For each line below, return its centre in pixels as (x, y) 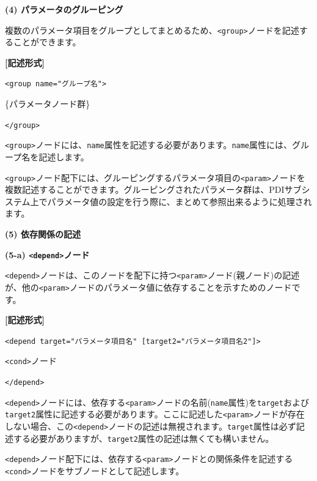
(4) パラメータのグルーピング (64, 9)
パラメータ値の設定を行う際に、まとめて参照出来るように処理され (180, 201)
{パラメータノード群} (48, 104)
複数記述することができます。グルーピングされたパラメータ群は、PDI (145, 189)
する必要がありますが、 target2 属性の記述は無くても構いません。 (144, 438)
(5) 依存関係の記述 (43, 234)
